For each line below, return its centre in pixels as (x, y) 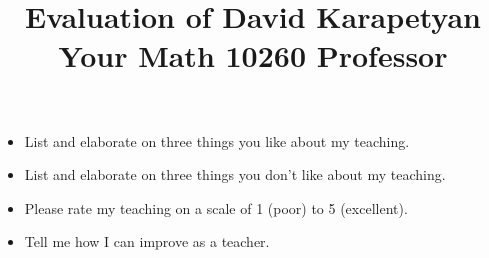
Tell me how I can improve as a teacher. (147, 241)
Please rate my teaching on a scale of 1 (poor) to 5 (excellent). (216, 207)
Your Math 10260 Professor (253, 55)
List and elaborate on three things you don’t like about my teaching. (235, 174)
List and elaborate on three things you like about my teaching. (217, 140)
